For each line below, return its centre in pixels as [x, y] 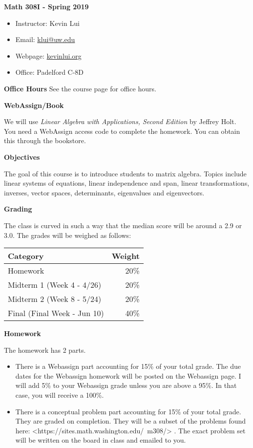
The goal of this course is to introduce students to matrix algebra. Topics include [125, 173]
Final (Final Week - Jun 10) [56, 313]
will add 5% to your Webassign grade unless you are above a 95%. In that [126, 385]
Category [26, 256]
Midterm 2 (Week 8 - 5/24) [55, 299]
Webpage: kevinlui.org [48, 55]
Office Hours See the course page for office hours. [80, 88]
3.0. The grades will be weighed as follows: [68, 235]
